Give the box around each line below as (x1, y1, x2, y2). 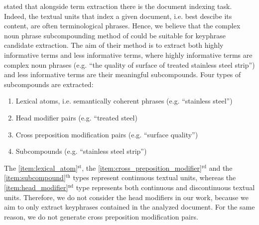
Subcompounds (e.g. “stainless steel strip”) (15, 146, 147, 156)
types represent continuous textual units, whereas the (73, 172, 236, 183)
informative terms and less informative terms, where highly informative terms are (4, 49, 253, 60)
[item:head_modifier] (4, 182, 68, 192)
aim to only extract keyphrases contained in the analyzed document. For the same (4, 202, 255, 212)
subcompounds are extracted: (4, 79, 94, 89)
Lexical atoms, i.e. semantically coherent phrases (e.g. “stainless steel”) (15, 96, 233, 106)
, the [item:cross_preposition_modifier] (82, 162, 202, 173)
